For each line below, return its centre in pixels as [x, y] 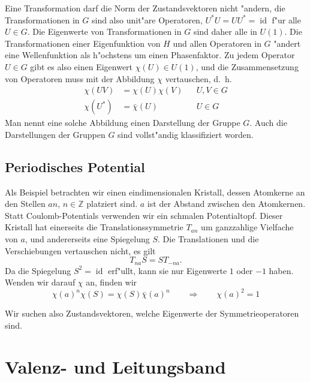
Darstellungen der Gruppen [55, 134]
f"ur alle [286, 19]
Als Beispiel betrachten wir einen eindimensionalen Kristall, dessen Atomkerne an [155, 192]
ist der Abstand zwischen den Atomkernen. [226, 204]
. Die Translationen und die [208, 238]
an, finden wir [112, 282]
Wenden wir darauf [40, 282]
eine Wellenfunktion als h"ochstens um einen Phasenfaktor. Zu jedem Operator [150, 55]
